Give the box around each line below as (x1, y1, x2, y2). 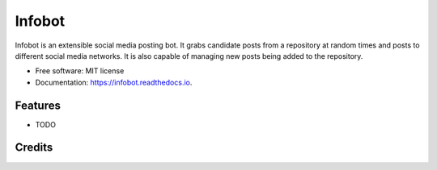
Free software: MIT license (35, 66, 125, 76)
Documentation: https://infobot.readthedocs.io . (35, 77, 193, 87)
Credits (15, 141, 53, 155)
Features (15, 98, 61, 112)
